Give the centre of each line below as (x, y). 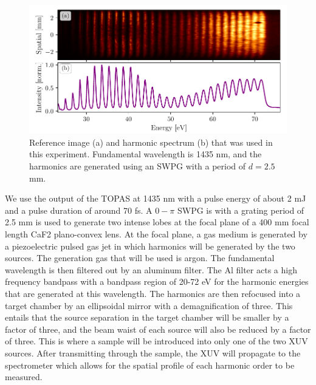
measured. (24, 377)
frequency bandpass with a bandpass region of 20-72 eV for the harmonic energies (157, 281)
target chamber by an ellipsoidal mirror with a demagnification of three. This (149, 305)
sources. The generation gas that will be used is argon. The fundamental (140, 258)
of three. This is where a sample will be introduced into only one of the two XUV (156, 341)
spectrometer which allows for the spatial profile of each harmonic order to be (150, 365)
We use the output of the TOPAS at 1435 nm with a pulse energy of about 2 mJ (156, 198)
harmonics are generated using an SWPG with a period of (138, 166)
